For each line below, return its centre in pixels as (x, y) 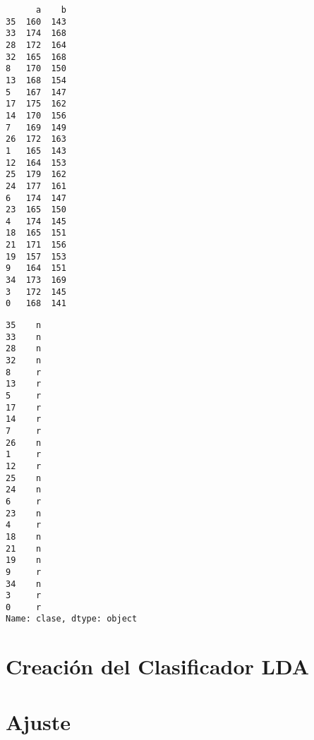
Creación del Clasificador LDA (158, 666)
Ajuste (38, 721)
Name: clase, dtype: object (72, 619)
